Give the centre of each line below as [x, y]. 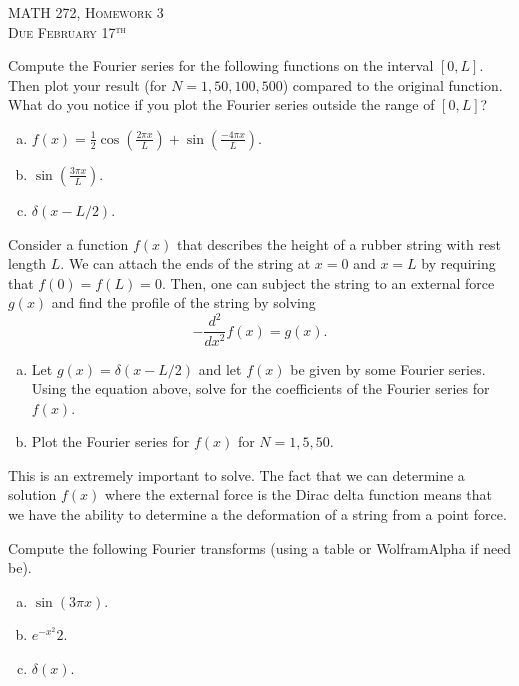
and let [220, 368]
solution [32, 494]
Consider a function [68, 243]
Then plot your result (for [87, 84]
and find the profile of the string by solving [183, 302]
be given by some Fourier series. [388, 368]
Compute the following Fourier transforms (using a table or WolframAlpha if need [260, 547]
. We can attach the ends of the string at [185, 263]
